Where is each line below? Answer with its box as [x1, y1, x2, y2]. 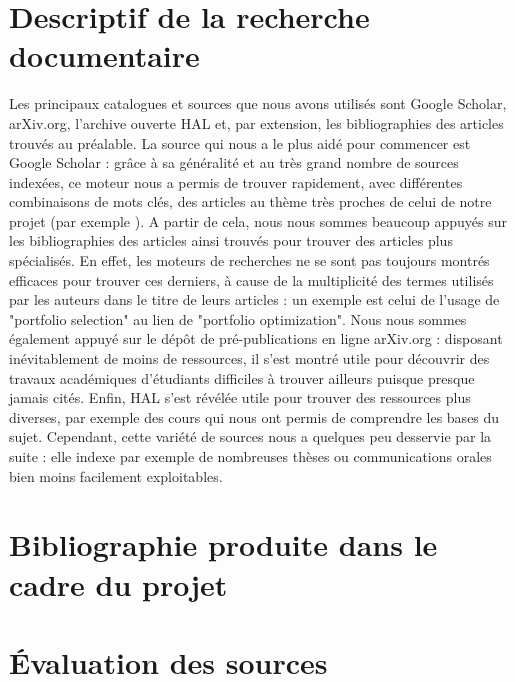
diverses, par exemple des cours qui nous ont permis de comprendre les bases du [9, 406, 500, 427]
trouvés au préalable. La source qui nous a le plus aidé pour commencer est [9, 132, 471, 153]
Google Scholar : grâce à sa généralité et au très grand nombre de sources [9, 152, 459, 173]
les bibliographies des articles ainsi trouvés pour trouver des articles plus [9, 230, 453, 251]
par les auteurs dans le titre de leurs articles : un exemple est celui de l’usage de [9, 289, 500, 310]
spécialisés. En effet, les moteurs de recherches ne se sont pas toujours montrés [9, 250, 490, 271]
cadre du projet [9, 563, 228, 604]
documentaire [9, 35, 200, 76]
